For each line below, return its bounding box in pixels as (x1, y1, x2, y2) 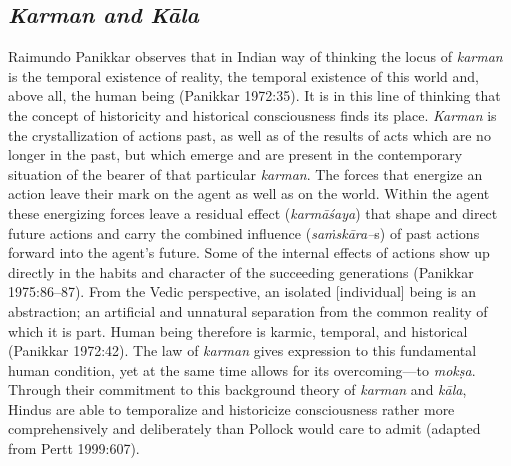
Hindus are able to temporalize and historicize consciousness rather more (8, 398, 455, 419)
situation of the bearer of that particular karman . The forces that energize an (8, 163, 483, 184)
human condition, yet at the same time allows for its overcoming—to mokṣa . (8, 359, 476, 380)
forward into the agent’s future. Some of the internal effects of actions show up (8, 242, 490, 263)
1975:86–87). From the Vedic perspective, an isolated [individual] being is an (8, 281, 476, 302)
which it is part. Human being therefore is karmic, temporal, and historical (8, 320, 468, 341)
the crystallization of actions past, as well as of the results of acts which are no (8, 124, 491, 145)
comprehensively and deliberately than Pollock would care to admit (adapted (8, 418, 481, 439)
